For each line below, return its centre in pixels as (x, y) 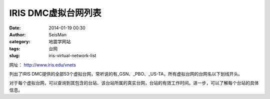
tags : (15, 49)
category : (20, 42)
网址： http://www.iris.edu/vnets (42, 65)
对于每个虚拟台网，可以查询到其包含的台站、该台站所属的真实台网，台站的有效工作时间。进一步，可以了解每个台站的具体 (134, 83)
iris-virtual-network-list (72, 56)
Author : (17, 34)
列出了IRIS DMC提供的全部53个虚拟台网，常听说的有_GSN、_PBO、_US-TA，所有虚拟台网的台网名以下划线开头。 (126, 74)
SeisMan (58, 34)
